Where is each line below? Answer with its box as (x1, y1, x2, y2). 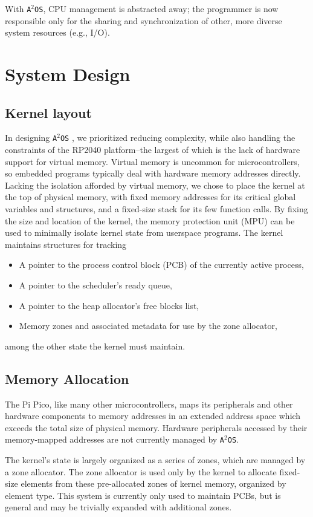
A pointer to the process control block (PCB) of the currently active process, (19, 258, 304, 271)
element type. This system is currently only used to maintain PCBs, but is (5, 489, 281, 501)
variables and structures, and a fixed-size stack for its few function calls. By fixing (5, 203, 308, 215)
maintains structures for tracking (5, 238, 127, 250)
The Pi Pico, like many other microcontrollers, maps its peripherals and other (5, 397, 293, 410)
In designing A (5, 131, 57, 144)
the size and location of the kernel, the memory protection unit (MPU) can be (5, 214, 295, 227)
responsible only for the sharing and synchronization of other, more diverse (5, 14, 282, 27)
